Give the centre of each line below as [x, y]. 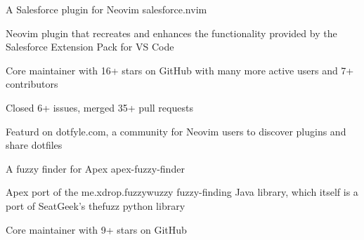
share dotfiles [34, 145]
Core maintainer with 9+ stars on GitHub [96, 229]
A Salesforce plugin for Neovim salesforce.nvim [106, 9]
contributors [32, 84]
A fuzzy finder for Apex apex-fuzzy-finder [95, 168]
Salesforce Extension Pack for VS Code [90, 47]
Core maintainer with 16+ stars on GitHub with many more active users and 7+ [180, 70]
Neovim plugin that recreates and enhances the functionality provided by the [171, 33]
